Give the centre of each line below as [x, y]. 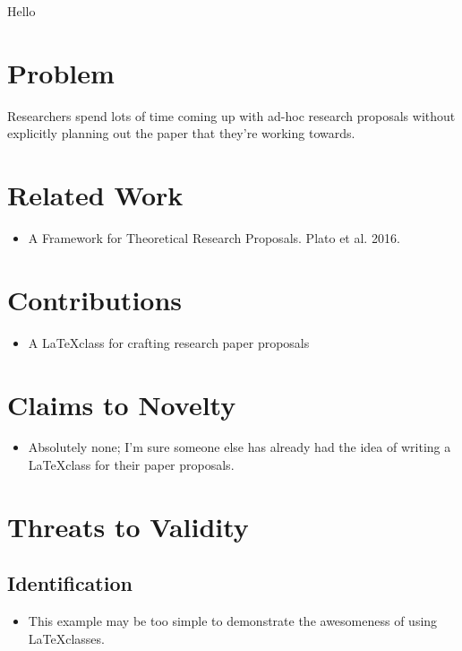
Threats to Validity [128, 526]
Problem [61, 72]
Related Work [95, 195]
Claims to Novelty [122, 404]
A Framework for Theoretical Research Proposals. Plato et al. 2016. [214, 238]
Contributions [95, 299]
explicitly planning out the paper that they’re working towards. [181, 133]
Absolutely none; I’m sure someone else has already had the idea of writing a [240, 447]
